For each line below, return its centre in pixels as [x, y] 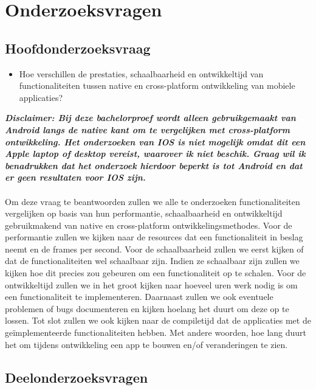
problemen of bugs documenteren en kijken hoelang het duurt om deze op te [147, 308]
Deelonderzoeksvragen [77, 377]
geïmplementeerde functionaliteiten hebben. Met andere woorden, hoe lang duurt [156, 333]
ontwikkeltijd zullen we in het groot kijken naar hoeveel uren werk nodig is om [151, 284]
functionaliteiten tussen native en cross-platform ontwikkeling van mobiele [157, 85]
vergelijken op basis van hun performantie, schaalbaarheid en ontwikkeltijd [144, 213]
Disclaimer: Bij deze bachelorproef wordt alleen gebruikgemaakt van [150, 118]
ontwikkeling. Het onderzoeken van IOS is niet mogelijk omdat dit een [155, 141]
